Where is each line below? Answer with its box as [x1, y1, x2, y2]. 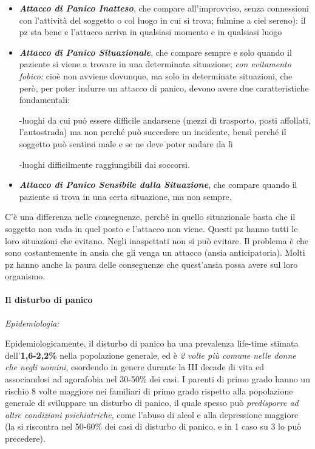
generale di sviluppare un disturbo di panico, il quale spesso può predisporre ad [5, 396, 299, 409]
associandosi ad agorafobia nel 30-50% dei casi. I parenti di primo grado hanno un [5, 373, 310, 385]
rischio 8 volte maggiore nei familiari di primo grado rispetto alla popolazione [5, 384, 293, 397]
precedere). [5, 432, 46, 445]
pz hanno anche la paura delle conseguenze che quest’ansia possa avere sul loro [5, 258, 298, 270]
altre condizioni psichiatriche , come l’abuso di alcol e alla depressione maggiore [5, 408, 299, 421]
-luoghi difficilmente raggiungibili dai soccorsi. [19, 158, 190, 170]
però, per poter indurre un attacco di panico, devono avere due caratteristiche [19, 81, 309, 94]
